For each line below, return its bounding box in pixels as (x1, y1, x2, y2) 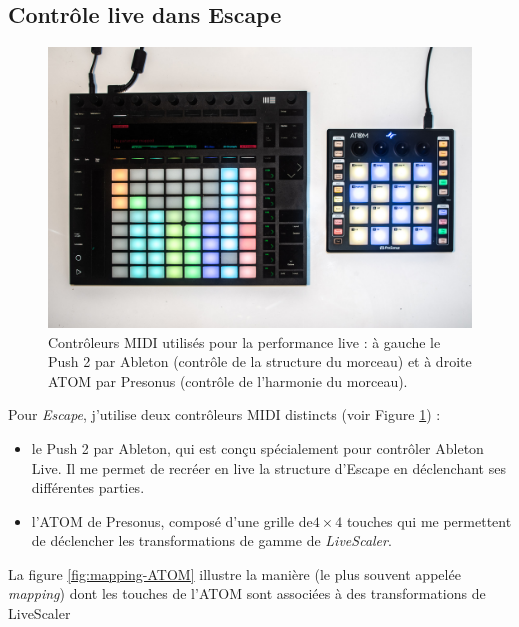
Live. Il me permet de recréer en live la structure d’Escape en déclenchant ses (31, 457, 506, 478)
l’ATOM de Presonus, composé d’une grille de (31, 510, 313, 531)
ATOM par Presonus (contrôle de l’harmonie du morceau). (48, 370, 408, 391)
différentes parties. (31, 477, 145, 498)
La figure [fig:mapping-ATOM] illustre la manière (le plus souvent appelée (8, 563, 461, 584)
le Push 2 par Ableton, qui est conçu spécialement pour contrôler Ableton (31, 437, 484, 458)
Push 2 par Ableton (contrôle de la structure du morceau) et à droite (48, 351, 472, 372)
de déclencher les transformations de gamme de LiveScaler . (31, 530, 392, 551)
